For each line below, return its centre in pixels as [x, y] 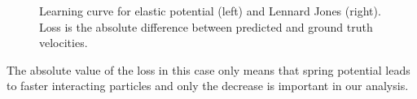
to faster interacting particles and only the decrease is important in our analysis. [208, 86]
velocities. [64, 43]
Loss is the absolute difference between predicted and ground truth [206, 26]
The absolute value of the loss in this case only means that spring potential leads [208, 69]
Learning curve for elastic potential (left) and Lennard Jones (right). [210, 11]
